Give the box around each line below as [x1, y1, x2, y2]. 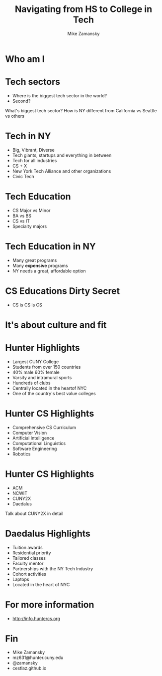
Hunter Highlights [5, 342, 81, 353]
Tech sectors [5, 76, 61, 88]
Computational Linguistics [12, 440, 66, 446]
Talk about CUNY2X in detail [5, 510, 64, 516]
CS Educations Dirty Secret [5, 285, 120, 296]
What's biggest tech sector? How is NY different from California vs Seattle [5, 107, 157, 113]
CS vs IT [12, 218, 30, 224]
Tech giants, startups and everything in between [12, 152, 112, 158]
